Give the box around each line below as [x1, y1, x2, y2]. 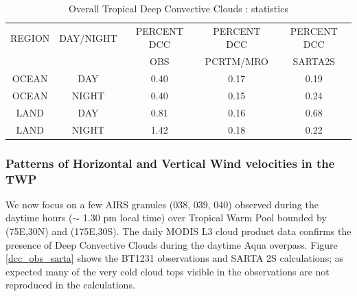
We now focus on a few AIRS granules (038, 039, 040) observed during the [5, 197, 319, 211]
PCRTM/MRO [205, 54, 268, 69]
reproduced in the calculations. [5, 277, 135, 292]
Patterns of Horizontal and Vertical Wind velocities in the [5, 154, 335, 171]
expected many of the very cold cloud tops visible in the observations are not [5, 264, 330, 278]
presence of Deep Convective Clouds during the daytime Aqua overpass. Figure [5, 237, 338, 251]
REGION [10, 30, 50, 45]
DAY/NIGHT [59, 30, 117, 45]
